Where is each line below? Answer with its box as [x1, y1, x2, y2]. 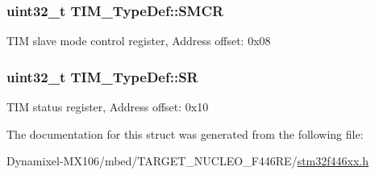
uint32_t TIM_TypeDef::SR [6, 66, 198, 86]
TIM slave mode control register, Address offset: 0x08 [6, 32, 271, 49]
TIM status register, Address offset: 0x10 [6, 98, 209, 115]
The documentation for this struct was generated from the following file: [6, 125, 364, 142]
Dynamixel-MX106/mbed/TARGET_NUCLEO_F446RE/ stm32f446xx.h [6, 152, 369, 169]
